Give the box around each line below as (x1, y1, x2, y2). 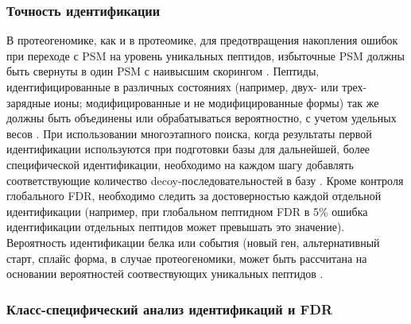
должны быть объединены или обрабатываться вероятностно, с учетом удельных (6, 110, 397, 126)
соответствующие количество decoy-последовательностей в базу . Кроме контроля (6, 172, 404, 188)
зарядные (6, 94, 51, 110)
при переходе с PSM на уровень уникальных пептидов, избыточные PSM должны (6, 47, 405, 64)
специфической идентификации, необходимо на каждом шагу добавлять (6, 156, 354, 172)
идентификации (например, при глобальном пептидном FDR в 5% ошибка (6, 202, 368, 219)
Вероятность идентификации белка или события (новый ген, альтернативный (6, 233, 380, 250)
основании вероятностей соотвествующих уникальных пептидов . (6, 265, 324, 282)
